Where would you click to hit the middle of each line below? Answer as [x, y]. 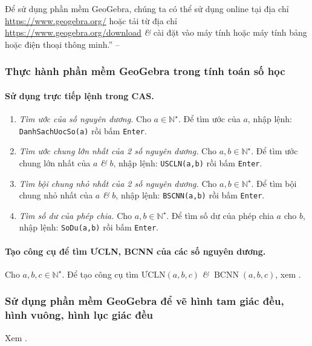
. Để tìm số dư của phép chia [220, 215]
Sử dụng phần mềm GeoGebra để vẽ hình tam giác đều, [145, 301]
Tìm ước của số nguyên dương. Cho [85, 119]
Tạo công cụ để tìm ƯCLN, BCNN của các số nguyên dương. [135, 251]
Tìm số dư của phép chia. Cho [76, 215]
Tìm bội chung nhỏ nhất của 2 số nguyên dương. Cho [118, 183]
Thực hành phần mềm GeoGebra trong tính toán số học [145, 71]
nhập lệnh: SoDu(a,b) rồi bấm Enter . [89, 227]
